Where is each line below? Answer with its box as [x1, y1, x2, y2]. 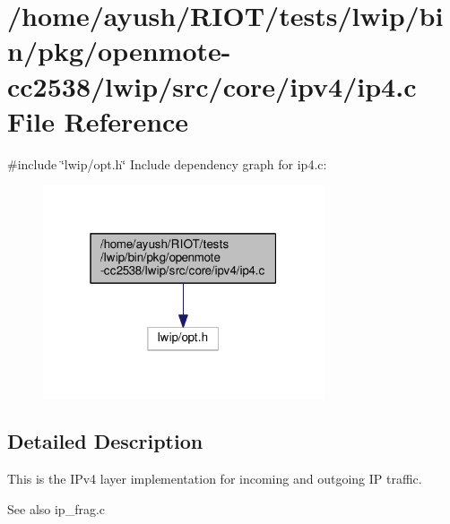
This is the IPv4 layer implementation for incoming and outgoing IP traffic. [7, 469, 422, 488]
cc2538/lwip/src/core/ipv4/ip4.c [7, 67, 417, 104]
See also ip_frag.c [7, 499, 106, 518]
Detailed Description [7, 427, 203, 455]
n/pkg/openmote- [7, 32, 231, 69]
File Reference [7, 102, 189, 139]
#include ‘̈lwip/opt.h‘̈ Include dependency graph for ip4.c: [7, 154, 327, 173]
